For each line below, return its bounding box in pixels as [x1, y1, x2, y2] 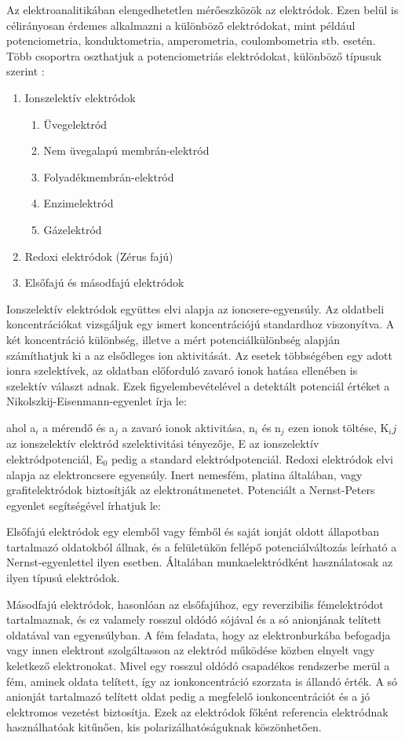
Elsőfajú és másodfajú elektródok [24, 274, 184, 291]
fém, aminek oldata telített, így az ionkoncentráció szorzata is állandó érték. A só [6, 672, 398, 689]
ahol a [6, 419, 36, 435]
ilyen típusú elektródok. [6, 570, 120, 586]
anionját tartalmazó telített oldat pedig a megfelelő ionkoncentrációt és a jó [6, 688, 370, 705]
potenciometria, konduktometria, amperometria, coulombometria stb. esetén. [6, 32, 376, 49]
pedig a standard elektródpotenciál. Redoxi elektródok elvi [111, 450, 393, 467]
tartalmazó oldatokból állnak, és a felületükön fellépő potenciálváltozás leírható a [6, 538, 397, 555]
